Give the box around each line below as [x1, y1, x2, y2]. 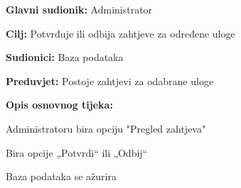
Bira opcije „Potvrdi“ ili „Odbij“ [6, 145, 148, 160]
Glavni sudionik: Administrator [6, 2, 153, 16]
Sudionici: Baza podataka [6, 50, 124, 65]
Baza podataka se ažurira [6, 169, 117, 184]
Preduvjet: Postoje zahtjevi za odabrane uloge [6, 73, 214, 88]
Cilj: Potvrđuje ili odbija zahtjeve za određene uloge [6, 26, 235, 40]
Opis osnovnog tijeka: [6, 97, 113, 112]
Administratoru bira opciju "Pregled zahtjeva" [6, 121, 206, 136]
